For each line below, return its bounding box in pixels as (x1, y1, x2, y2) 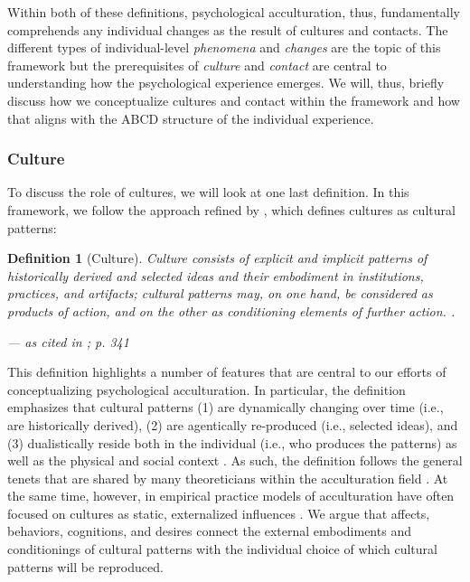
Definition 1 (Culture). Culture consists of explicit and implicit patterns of (7, 249, 428, 268)
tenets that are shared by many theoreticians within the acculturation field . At (7, 468, 448, 487)
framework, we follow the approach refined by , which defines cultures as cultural (7, 200, 456, 219)
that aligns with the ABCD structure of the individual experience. (7, 108, 374, 127)
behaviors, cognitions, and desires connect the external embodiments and (7, 521, 411, 540)
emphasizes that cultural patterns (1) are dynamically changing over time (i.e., (7, 398, 444, 417)
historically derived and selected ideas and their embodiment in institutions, (7, 266, 424, 285)
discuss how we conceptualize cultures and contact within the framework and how (7, 90, 460, 109)
